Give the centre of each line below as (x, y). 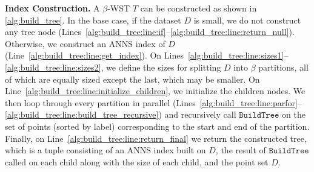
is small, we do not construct (247, 20)
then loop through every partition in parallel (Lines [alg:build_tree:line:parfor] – (153, 102)
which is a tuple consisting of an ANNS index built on (105, 150)
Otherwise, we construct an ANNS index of (85, 43)
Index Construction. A (52, 8)
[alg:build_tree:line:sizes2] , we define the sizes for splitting (113, 67)
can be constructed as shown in (199, 8)
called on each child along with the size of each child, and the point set (137, 161)
